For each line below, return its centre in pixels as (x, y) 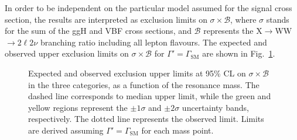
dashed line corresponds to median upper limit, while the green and (150, 96)
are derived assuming (66, 130)
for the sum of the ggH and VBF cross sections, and (98, 31)
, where (243, 19)
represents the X (233, 31)
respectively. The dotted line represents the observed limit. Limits (146, 119)
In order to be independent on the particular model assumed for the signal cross (148, 8)
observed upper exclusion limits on (67, 53)
